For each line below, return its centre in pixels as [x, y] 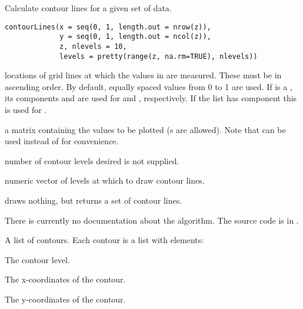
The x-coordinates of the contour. [65, 279]
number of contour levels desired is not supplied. [92, 160]
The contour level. [37, 259]
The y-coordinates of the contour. [65, 299]
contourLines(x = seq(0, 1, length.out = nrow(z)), [108, 27]
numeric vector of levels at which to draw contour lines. [105, 180]
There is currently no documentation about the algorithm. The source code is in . [152, 220]
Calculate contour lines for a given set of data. [88, 8]
